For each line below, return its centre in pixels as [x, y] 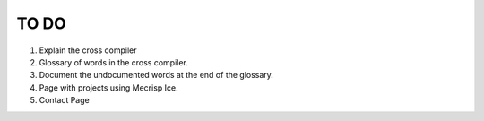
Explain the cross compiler [88, 50]
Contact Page [64, 100]
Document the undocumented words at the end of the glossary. [156, 75]
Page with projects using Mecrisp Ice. [108, 87]
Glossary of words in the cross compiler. [113, 62]
